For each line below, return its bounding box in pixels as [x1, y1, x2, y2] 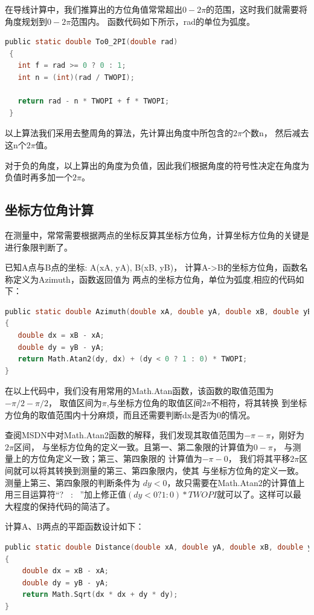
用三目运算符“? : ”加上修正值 [5, 488, 127, 501]
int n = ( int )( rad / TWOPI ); [18, 73, 135, 82]
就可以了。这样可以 [217, 488, 293, 501]
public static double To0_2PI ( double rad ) [5, 38, 178, 47]
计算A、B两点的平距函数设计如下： [5, 520, 144, 533]
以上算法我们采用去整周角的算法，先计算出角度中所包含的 [5, 127, 233, 139]
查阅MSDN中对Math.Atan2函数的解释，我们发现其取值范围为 [5, 429, 245, 441]
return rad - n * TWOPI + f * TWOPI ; [18, 97, 170, 106]
